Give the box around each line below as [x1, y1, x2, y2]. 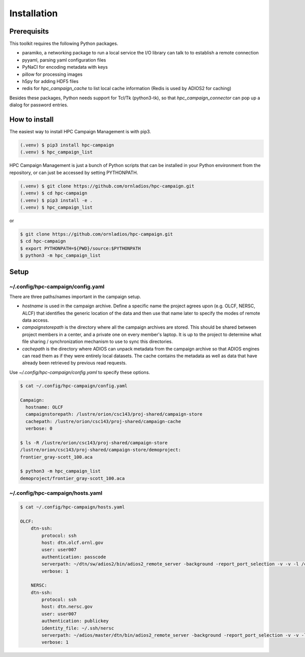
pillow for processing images [22, 71, 83, 77]
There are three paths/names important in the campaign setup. [9, 293, 141, 300]
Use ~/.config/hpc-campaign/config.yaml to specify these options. [9, 369, 150, 375]
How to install [9, 115, 54, 124]
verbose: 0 [25, 425, 53, 432]
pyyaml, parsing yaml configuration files [22, 56, 106, 63]
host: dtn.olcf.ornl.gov [41, 539, 104, 546]
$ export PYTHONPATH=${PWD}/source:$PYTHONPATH [20, 245, 141, 251]
